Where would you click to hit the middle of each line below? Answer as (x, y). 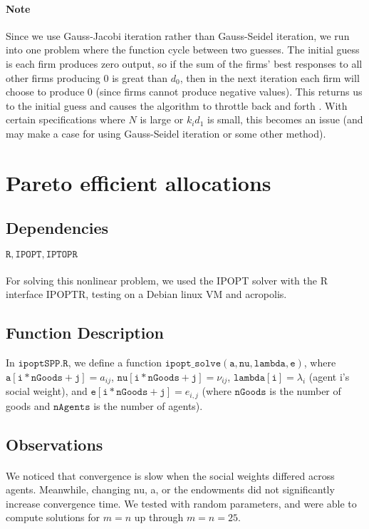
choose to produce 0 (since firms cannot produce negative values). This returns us (184, 92)
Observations (54, 444)
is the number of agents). (148, 405)
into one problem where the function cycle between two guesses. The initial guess (183, 50)
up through (159, 517)
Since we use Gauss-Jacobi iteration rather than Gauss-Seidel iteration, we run (178, 35)
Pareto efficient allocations (139, 182)
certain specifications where (66, 119)
